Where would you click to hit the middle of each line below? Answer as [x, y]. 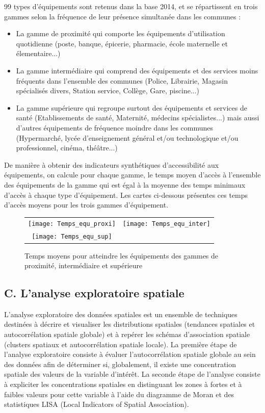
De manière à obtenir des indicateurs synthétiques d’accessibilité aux [112, 164]
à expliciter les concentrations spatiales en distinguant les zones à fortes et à [123, 384]
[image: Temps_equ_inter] [166, 224]
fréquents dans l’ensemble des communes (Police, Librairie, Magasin [122, 80]
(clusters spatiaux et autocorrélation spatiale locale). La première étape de [121, 344]
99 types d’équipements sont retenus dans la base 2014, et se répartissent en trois [131, 6]
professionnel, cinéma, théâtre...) [67, 148]
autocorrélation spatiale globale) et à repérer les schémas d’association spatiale [127, 334]
